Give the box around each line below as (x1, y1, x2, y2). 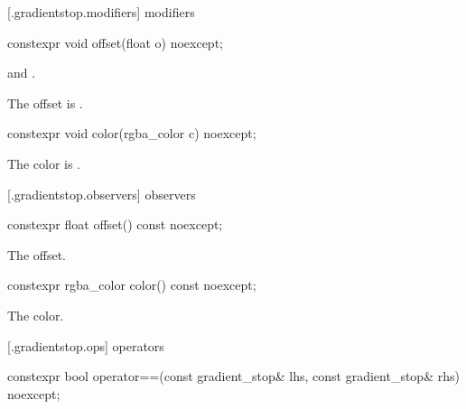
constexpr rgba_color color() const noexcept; (7, 275, 256, 294)
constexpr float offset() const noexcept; (7, 215, 223, 234)
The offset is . (7, 93, 83, 112)
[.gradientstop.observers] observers (7, 184, 196, 203)
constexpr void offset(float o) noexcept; (7, 33, 223, 51)
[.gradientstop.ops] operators (7, 336, 164, 355)
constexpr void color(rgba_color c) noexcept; (7, 124, 256, 143)
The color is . (7, 153, 80, 172)
